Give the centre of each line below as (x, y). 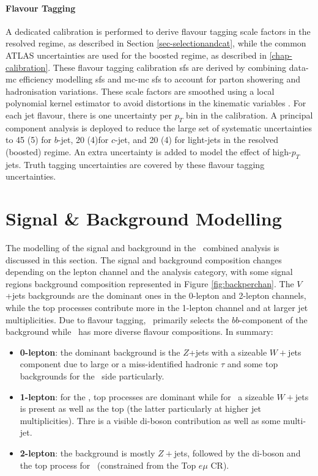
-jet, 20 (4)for (83, 140)
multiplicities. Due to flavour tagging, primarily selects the (117, 319)
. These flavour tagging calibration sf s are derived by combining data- (178, 67)
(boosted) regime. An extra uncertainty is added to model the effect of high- (149, 151)
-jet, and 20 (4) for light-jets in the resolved (197, 140)
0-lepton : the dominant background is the (100, 352)
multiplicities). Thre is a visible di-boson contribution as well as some (150, 420)
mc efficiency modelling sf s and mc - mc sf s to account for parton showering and (153, 79)
